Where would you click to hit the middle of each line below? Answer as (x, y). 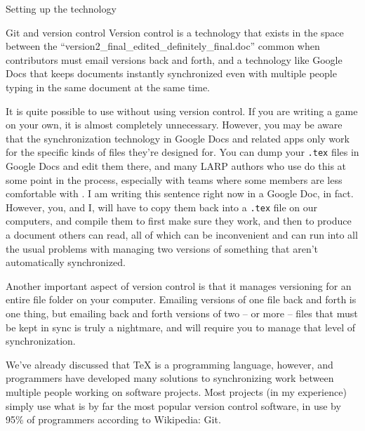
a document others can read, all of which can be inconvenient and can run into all (182, 235)
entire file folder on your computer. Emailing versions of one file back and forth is (181, 299)
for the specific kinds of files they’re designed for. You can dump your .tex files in (182, 152)
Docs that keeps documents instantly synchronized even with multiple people (171, 73)
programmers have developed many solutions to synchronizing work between (170, 378)
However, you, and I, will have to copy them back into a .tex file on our (162, 207)
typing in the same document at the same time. (108, 87)
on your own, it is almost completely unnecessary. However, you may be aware (174, 125)
